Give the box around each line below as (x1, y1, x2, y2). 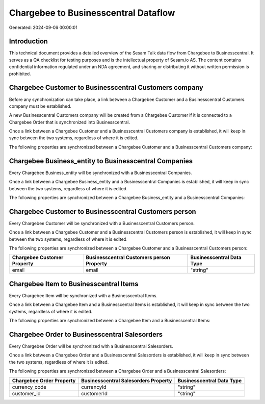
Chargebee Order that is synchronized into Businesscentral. (9, 119, 130, 125)
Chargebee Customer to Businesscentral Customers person (9, 207, 196, 216)
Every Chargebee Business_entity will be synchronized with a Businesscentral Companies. (9, 170, 192, 176)
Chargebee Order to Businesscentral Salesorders (9, 330, 163, 338)
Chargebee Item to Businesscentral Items (9, 279, 138, 288)
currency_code (12, 383, 47, 390)
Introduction (9, 37, 48, 46)
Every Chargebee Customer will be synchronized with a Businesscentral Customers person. (9, 220, 195, 226)
